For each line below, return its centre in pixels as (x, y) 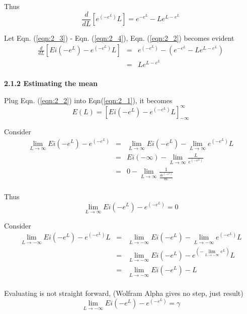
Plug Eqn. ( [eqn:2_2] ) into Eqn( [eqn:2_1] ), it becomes (88, 100)
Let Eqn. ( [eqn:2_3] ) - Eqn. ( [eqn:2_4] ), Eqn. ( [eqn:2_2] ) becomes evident (119, 37)
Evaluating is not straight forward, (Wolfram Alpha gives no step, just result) (124, 293)
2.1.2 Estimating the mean (51, 83)
